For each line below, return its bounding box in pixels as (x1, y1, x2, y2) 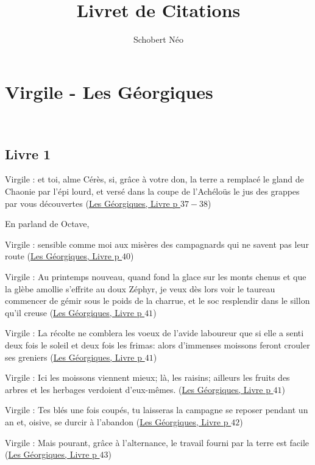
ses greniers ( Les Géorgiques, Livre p (5, 350, 143, 363)
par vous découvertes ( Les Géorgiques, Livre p (5, 196, 178, 209)
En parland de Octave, (5, 217, 90, 230)
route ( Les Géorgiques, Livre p (5, 250, 119, 262)
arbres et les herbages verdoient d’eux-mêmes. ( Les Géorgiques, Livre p (5, 383, 271, 395)
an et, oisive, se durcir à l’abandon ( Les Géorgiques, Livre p (5, 415, 228, 428)
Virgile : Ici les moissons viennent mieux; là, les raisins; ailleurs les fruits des (5, 371, 290, 384)
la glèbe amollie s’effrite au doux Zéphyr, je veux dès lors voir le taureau (5, 282, 275, 295)
